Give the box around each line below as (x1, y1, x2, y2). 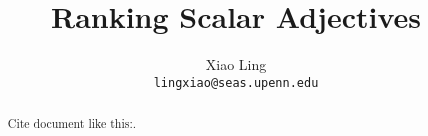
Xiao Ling (205, 54, 267, 75)
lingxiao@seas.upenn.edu (153, 75, 319, 90)
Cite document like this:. (7, 115, 137, 132)
